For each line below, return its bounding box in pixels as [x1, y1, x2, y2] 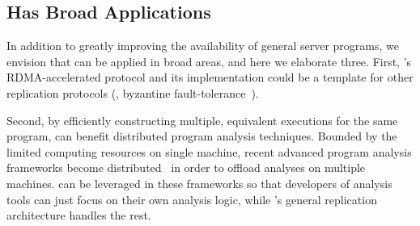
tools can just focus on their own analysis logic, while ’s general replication [6, 190, 377, 207]
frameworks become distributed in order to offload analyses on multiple [6, 159, 366, 176]
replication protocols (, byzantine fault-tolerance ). [6, 84, 259, 101]
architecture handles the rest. [6, 207, 151, 224]
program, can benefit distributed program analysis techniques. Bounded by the [6, 128, 397, 144]
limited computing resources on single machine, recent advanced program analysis [6, 143, 412, 160]
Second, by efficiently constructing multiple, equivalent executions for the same [6, 111, 398, 128]
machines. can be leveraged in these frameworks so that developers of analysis [6, 174, 392, 191]
